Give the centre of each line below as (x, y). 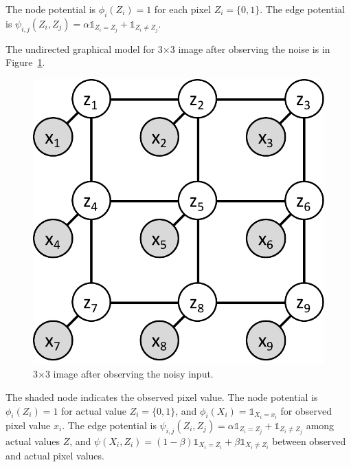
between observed (309, 441)
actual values (33, 441)
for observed (306, 410)
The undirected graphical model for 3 (84, 48)
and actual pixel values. (55, 456)
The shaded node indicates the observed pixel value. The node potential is (162, 397)
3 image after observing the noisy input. (129, 374)
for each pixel (182, 9)
